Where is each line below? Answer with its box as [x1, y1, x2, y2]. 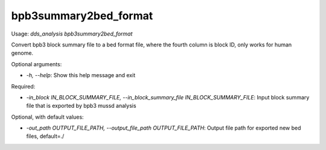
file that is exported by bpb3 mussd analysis [26, 102, 136, 110]
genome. [11, 49, 33, 57]
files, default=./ [26, 133, 65, 140]
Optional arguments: [11, 60, 62, 67]
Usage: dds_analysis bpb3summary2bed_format [11, 30, 133, 37]
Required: [11, 83, 36, 90]
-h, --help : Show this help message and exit [26, 72, 136, 79]
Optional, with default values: [11, 113, 84, 120]
